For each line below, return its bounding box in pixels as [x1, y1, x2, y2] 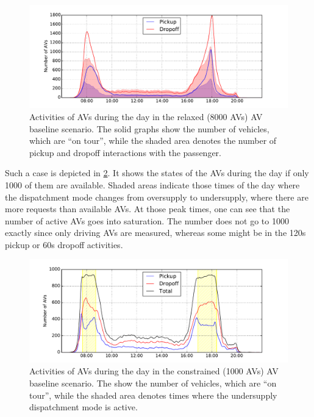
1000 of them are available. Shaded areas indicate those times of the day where [5, 178, 300, 191]
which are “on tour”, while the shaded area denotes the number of [29, 134, 277, 147]
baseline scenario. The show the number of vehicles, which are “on [29, 377, 277, 389]
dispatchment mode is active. [29, 401, 138, 413]
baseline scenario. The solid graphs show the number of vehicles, [29, 122, 269, 135]
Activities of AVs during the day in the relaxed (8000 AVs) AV [29, 110, 263, 123]
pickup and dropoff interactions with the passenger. [29, 146, 221, 159]
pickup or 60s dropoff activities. [5, 238, 123, 251]
